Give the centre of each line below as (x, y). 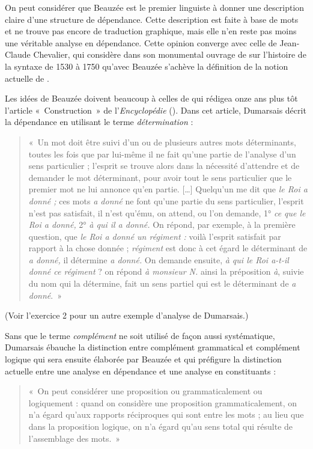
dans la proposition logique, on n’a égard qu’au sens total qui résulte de (161, 426)
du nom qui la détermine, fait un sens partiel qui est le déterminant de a (162, 283)
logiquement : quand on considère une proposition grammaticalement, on (163, 402)
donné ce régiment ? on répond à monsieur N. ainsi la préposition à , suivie (166, 271)
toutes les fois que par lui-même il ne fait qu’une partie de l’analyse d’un (162, 154)
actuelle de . (27, 78)
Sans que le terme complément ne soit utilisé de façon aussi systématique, (140, 335)
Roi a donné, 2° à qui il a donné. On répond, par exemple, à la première (162, 224)
